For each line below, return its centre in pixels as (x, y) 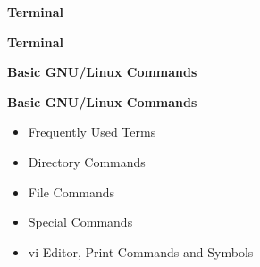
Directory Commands (87, 161)
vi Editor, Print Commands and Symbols (141, 251)
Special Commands (80, 222)
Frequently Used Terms (92, 132)
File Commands (71, 192)
